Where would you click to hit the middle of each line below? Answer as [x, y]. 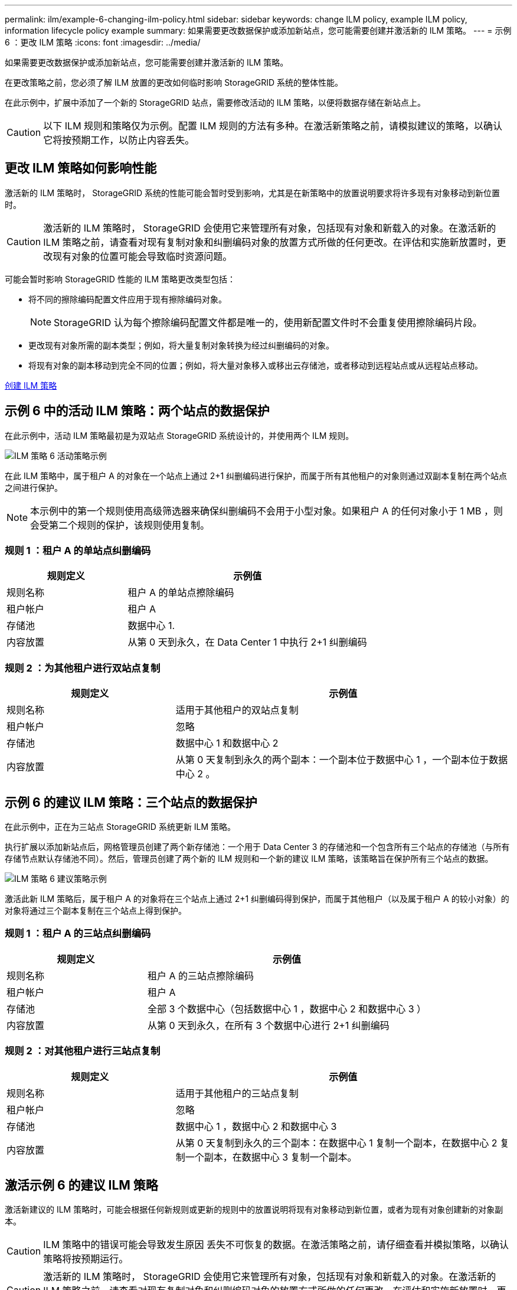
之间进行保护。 [34, 487]
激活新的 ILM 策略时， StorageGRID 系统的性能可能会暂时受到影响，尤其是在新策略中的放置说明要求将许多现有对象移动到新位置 [253, 193]
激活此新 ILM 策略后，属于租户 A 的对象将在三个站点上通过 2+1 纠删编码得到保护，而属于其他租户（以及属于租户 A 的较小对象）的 [257, 899]
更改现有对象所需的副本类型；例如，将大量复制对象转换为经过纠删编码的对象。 [181, 345]
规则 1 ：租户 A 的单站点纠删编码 [78, 551]
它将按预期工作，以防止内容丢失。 [119, 140]
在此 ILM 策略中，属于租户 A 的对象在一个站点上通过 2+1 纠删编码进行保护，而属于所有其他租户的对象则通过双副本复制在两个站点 [256, 475]
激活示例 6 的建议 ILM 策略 [81, 1185]
